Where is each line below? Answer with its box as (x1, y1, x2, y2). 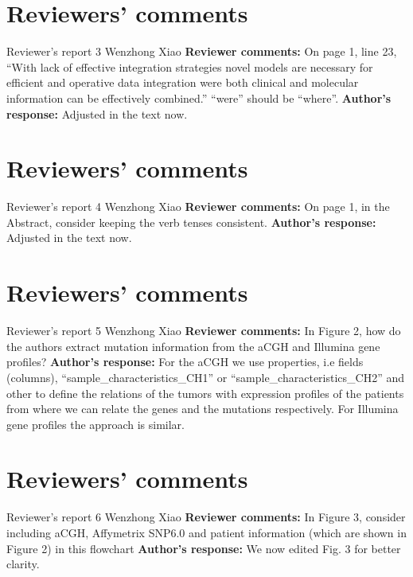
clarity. (6, 556, 40, 572)
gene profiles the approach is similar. (6, 415, 185, 432)
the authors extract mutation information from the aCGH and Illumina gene (6, 337, 380, 354)
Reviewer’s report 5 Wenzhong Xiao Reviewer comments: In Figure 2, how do (6, 322, 401, 339)
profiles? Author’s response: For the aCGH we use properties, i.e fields (6, 353, 364, 370)
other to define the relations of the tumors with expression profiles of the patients (6, 384, 404, 401)
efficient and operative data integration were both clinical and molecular (6, 74, 359, 91)
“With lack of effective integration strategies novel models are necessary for (6, 58, 373, 75)
